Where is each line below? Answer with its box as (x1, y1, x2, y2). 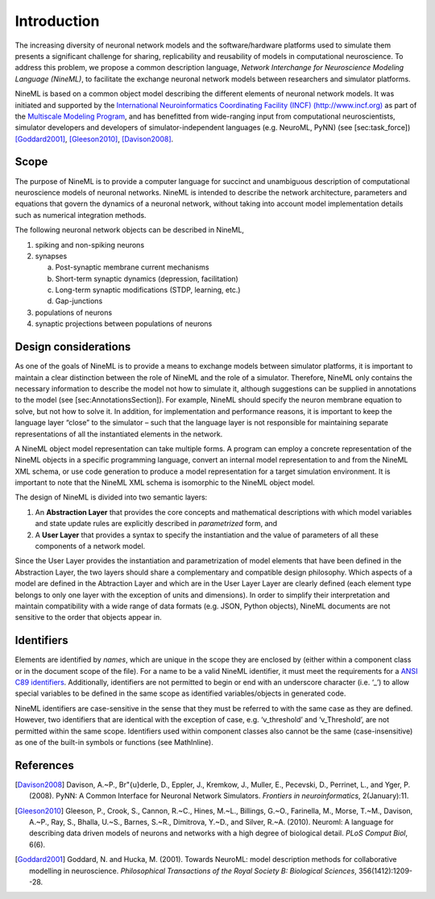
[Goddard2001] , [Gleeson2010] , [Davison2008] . (14, 134, 174, 144)
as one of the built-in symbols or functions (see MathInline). (14, 738, 213, 747)
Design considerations (14, 340, 131, 354)
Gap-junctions (55, 296, 103, 306)
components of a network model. (35, 541, 146, 551)
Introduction (14, 12, 100, 30)
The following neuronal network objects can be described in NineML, (14, 225, 245, 235)
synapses (35, 251, 68, 261)
